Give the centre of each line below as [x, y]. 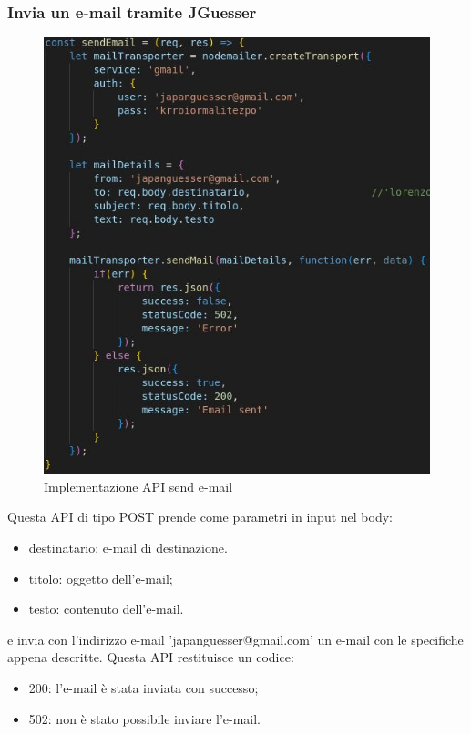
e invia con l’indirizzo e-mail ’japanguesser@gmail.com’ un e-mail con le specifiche [235, 639]
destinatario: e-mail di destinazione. [128, 548]
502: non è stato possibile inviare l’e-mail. [145, 718]
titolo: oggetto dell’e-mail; [101, 578]
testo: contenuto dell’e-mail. [106, 609]
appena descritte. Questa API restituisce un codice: [151, 657]
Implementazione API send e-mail [138, 486]
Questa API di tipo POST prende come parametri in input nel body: [200, 517]
